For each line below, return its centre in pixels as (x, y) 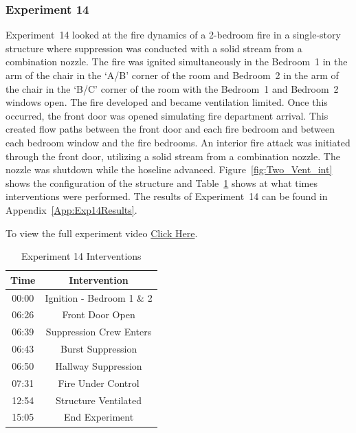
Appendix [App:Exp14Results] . (71, 209)
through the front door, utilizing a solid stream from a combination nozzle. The (173, 156)
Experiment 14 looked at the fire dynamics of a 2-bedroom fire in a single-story (173, 35)
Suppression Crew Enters (99, 332)
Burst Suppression (99, 349)
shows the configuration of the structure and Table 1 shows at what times (162, 182)
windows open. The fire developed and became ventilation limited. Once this (167, 102)
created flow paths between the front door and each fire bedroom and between (170, 129)
